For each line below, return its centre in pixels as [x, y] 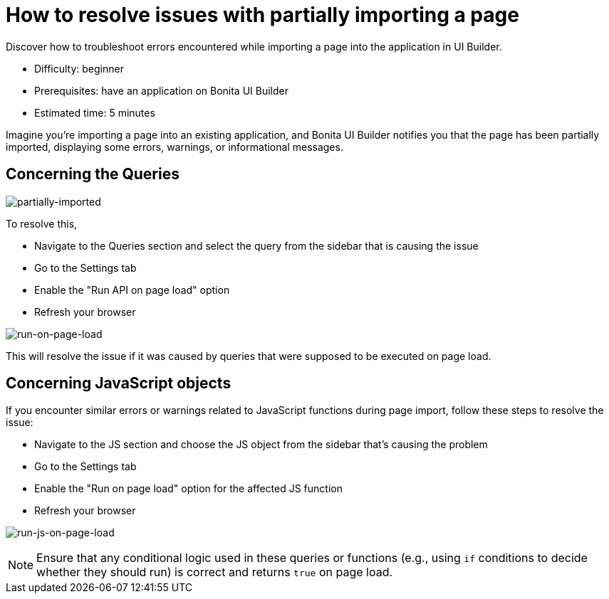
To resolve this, [42, 223]
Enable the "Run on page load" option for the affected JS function [188, 489]
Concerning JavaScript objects [119, 383]
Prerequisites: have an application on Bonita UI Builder [161, 90]
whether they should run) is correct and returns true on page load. [215, 572]
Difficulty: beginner [79, 68]
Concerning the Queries [93, 174]
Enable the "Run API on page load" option [132, 290]
